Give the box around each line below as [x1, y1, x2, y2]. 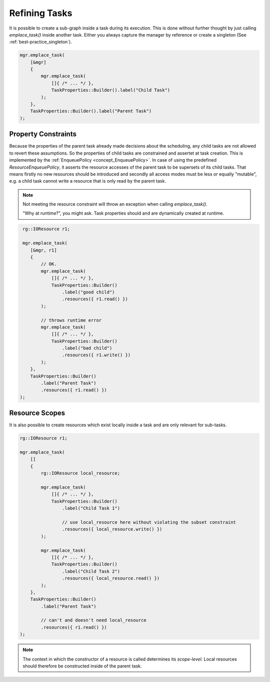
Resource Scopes [9, 409, 65, 417]
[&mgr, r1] [30, 247, 57, 253]
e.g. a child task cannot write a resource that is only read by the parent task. [9, 178, 166, 184]
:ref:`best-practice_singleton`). [9, 39, 72, 45]
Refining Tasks [9, 8, 72, 19]
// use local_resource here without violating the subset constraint [61, 519, 236, 525]
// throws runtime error [40, 317, 102, 323]
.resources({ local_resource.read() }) [61, 575, 160, 581]
